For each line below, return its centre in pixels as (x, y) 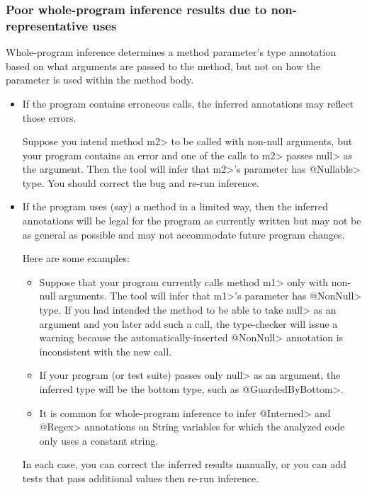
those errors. (49, 117)
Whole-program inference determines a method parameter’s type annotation (171, 52)
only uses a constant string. (99, 440)
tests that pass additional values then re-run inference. (141, 478)
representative (47, 25)
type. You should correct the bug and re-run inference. (141, 182)
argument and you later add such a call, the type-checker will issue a (188, 323)
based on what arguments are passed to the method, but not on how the (163, 65)
